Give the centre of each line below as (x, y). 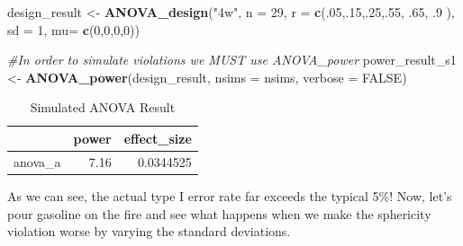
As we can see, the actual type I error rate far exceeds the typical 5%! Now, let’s (230, 195)
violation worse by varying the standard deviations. (149, 231)
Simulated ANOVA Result (103, 107)
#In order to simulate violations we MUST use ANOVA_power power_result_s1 (232, 60)
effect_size (158, 138)
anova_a (37, 161)
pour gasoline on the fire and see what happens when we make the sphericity (219, 213)
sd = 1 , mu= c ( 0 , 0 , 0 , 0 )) (73, 29)
